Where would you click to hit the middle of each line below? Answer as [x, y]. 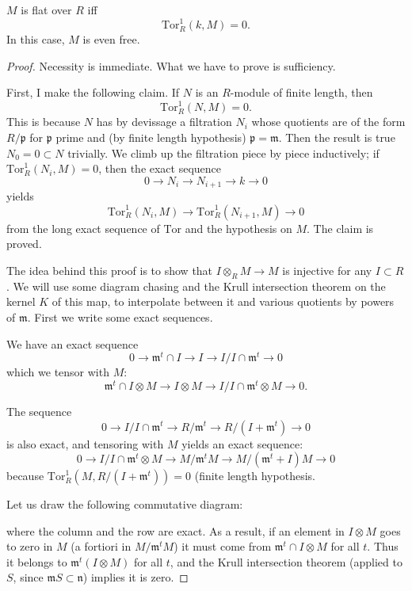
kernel [21, 301]
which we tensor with [58, 372]
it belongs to [37, 561]
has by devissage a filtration [164, 122]
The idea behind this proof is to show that [110, 270]
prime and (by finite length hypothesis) [151, 137]
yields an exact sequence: [242, 443]
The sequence [39, 411]
